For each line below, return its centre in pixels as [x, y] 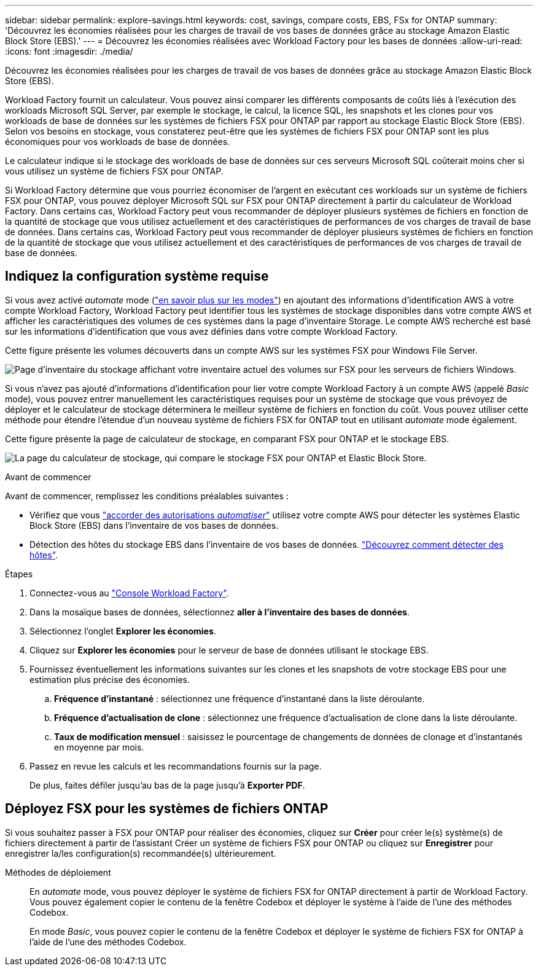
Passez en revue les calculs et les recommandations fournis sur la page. [176, 766]
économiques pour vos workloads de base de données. [118, 142]
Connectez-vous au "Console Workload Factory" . [129, 593]
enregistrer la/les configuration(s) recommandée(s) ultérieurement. [141, 853]
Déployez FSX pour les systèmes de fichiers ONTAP [167, 809]
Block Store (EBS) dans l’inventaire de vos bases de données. [154, 525]
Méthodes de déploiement [58, 872]
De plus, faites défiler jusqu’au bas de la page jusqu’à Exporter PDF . [167, 785]
